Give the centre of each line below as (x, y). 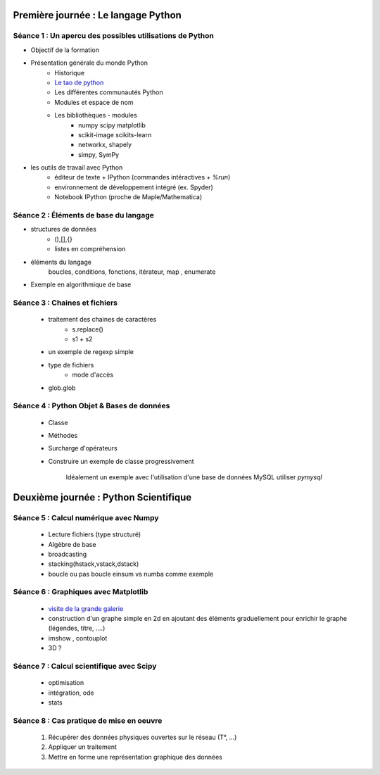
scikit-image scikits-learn (115, 134)
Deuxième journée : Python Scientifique (102, 497)
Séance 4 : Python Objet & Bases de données (91, 406)
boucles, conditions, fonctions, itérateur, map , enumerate (132, 272)
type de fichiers (71, 365)
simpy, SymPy (99, 154)
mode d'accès (93, 375)
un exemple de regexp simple (91, 352)
